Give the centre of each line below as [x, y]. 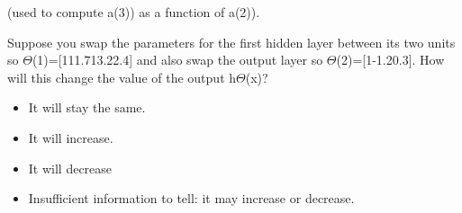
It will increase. [71, 137]
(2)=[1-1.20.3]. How [390, 60]
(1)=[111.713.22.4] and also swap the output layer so [177, 60]
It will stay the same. [87, 107]
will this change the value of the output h [122, 77]
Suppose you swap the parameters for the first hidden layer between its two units [231, 42]
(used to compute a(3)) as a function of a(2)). [134, 12]
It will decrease [70, 168]
